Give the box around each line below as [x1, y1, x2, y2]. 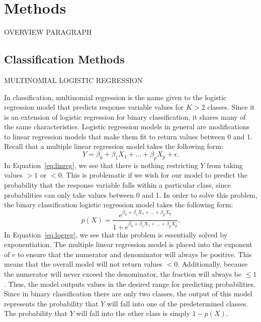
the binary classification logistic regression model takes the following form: [4, 199, 233, 210]
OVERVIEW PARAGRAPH [4, 27, 92, 37]
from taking [207, 159, 243, 170]
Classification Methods [4, 51, 125, 67]
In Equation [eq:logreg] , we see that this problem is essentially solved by [4, 229, 228, 239]
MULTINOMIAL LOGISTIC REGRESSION [4, 74, 143, 85]
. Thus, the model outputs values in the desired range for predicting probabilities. [4, 278, 255, 289]
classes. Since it [207, 102, 255, 112]
